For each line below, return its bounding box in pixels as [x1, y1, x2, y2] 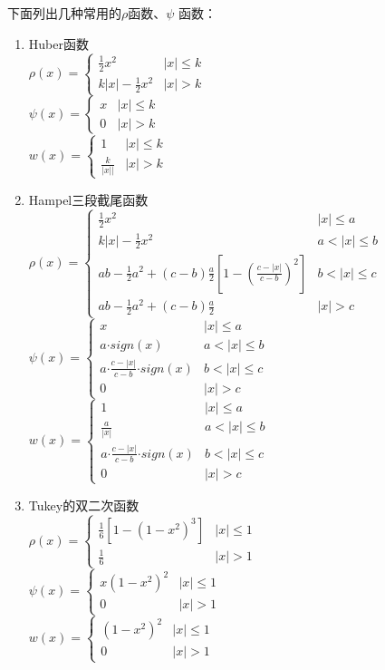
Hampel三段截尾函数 [28, 189, 149, 209]
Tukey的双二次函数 [28, 496, 140, 514]
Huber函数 [28, 34, 89, 53]
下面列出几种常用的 [7, 4, 121, 22]
